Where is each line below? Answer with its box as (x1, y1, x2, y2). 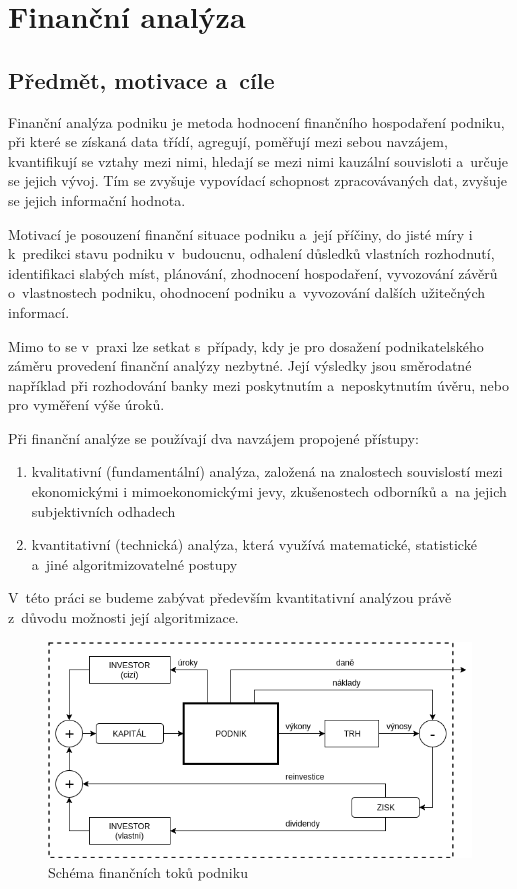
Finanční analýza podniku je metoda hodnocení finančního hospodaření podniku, (8, 111, 505, 132)
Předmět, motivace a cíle (8, 64, 275, 95)
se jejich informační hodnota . (8, 189, 186, 210)
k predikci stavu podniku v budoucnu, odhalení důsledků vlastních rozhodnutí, (8, 243, 495, 264)
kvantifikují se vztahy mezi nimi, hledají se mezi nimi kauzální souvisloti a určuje (8, 150, 509, 171)
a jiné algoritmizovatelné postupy (31, 553, 238, 574)
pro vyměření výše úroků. (8, 394, 165, 415)
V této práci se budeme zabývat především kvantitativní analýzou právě (8, 587, 452, 608)
